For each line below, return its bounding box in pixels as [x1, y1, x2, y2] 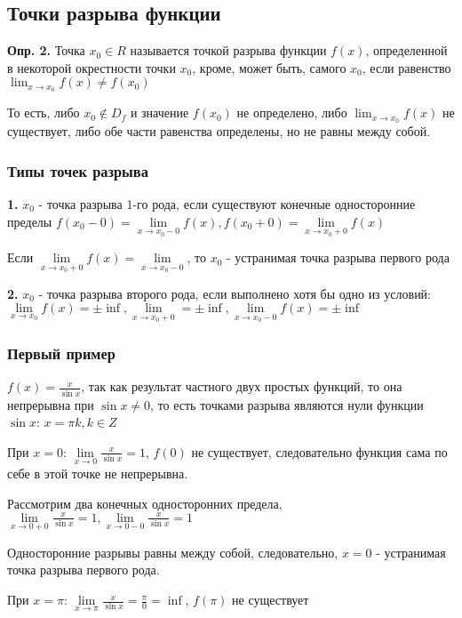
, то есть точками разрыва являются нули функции [150, 395, 424, 413]
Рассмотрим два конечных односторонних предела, [7, 494, 283, 512]
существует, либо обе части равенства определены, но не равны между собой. [7, 122, 431, 140]
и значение [130, 103, 189, 122]
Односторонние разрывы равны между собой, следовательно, [7, 542, 339, 561]
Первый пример [7, 341, 115, 364]
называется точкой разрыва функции [130, 41, 327, 60]
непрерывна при [7, 395, 94, 413]
